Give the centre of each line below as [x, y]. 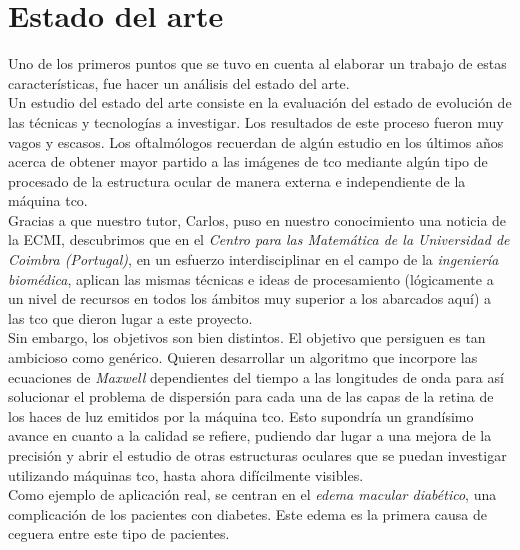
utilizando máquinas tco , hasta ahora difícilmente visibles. [186, 474]
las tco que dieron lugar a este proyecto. [130, 317]
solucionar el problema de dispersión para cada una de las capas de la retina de [251, 396]
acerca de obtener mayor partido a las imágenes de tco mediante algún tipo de [248, 161]
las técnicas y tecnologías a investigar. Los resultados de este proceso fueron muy [256, 121]
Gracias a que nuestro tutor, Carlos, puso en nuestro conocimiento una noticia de [257, 219]
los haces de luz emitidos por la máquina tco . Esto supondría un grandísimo [241, 415]
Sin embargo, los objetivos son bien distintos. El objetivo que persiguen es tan [247, 337]
